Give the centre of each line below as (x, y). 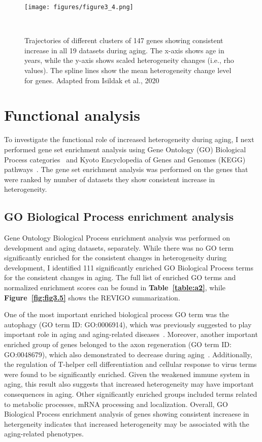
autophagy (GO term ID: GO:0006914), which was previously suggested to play (128, 324)
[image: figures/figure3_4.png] (79, 7)
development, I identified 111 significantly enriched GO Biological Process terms (129, 267)
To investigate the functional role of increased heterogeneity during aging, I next (129, 139)
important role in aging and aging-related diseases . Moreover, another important (131, 334)
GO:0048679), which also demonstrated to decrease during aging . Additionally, (128, 354)
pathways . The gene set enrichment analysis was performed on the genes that (126, 169)
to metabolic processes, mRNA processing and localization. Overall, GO (116, 404)
